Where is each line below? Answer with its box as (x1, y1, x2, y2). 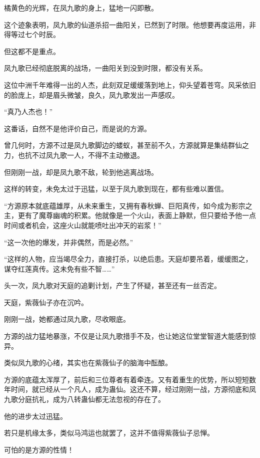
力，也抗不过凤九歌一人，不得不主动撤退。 (4, 149, 144, 160)
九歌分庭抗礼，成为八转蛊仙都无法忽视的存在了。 (4, 394, 165, 404)
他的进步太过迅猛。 (4, 410, 67, 421)
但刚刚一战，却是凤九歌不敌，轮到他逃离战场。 (4, 166, 158, 177)
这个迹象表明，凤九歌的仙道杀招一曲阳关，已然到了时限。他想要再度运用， (4, 19, 249, 30)
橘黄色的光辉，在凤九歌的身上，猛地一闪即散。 (4, 3, 158, 13)
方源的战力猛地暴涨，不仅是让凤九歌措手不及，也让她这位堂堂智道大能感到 (4, 331, 249, 341)
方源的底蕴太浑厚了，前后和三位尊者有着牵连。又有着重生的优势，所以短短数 (4, 374, 256, 384)
